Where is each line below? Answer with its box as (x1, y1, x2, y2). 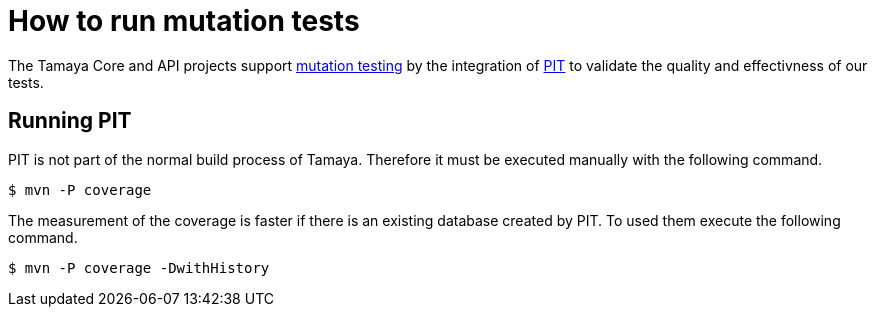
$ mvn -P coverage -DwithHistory (8, 259, 270, 276)
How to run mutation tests (8, 4, 360, 38)
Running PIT (8, 108, 132, 134)
